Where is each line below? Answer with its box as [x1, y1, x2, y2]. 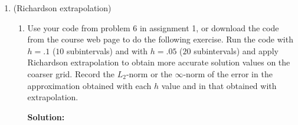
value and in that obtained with [161, 79, 277, 91]
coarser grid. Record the [27, 67, 115, 80]
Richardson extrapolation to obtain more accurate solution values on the [27, 56, 290, 68]
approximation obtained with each [27, 79, 152, 91]
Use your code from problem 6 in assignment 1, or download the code [27, 21, 279, 34]
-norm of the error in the [183, 67, 273, 80]
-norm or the [126, 67, 172, 80]
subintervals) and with [67, 44, 148, 57]
